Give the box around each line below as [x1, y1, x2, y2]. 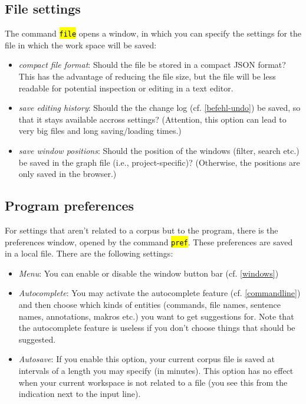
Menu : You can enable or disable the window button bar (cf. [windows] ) [18, 267, 279, 279]
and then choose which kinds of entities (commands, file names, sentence [18, 298, 281, 311]
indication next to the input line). [18, 387, 141, 400]
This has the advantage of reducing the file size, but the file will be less [18, 70, 276, 83]
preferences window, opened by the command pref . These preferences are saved [5, 235, 293, 248]
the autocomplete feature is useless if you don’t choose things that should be [18, 321, 295, 334]
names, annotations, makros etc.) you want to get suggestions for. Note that [18, 310, 294, 322]
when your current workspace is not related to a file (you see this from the [18, 376, 288, 388]
